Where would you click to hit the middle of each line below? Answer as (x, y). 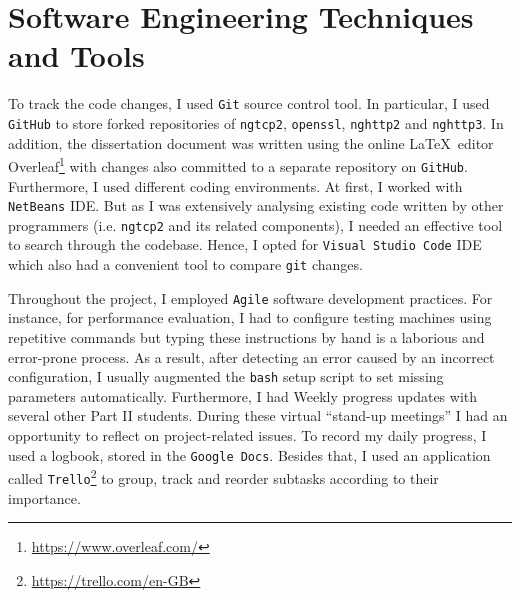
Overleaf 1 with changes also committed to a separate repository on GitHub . (238, 164)
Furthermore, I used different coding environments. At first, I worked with (235, 185)
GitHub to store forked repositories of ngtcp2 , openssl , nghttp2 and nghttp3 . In (256, 122)
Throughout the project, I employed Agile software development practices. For (250, 297)
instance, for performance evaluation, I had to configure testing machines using (250, 317)
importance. (44, 497)
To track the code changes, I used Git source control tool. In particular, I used (249, 103)
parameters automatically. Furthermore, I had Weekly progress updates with (243, 395)
